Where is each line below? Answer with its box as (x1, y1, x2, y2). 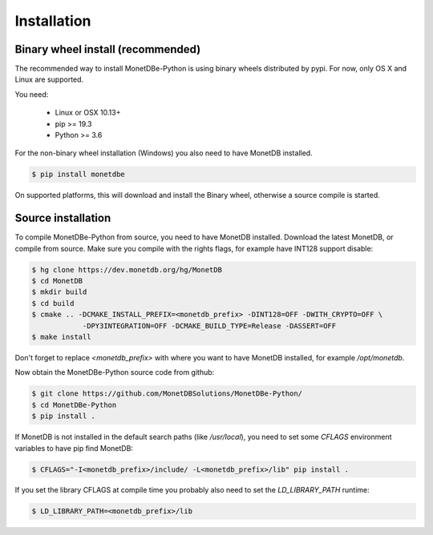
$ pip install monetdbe (31, 170, 126, 179)
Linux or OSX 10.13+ (55, 108, 121, 118)
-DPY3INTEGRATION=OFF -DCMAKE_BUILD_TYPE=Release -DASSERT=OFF (82, 321, 337, 330)
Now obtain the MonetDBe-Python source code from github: (14, 368, 215, 377)
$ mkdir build (31, 288, 87, 296)
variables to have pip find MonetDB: (14, 443, 134, 453)
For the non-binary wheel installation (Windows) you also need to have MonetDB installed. (14, 148, 313, 158)
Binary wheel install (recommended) (14, 42, 201, 56)
